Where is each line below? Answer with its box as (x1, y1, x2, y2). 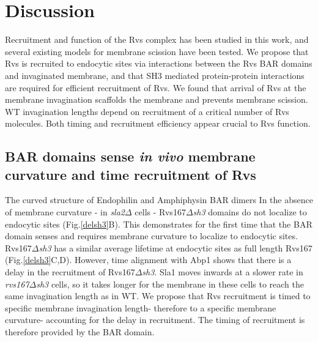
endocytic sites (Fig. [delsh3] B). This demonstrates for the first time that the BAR (5, 217, 312, 230)
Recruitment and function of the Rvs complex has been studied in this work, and (5, 33, 309, 46)
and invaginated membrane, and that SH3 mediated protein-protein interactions (5, 69, 305, 81)
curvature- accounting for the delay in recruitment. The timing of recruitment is (5, 313, 305, 326)
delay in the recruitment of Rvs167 (5, 266, 135, 278)
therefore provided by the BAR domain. (5, 325, 155, 338)
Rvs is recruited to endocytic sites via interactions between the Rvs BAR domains (5, 57, 312, 70)
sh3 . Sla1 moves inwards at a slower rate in (142, 266, 303, 278)
